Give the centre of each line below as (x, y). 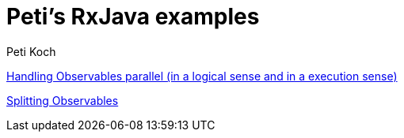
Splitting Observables (63, 100)
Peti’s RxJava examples (133, 17)
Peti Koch (31, 51)
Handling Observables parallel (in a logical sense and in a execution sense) (202, 76)
